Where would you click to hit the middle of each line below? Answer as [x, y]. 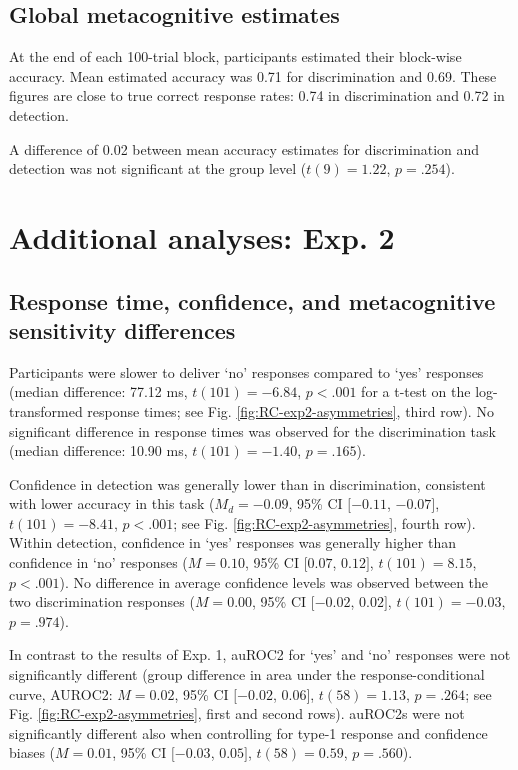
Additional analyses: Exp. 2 [202, 236]
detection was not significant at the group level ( [158, 168]
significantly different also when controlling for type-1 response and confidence [248, 732]
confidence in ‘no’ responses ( [98, 562]
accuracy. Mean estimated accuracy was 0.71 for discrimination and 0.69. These [253, 75]
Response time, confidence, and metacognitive [252, 300]
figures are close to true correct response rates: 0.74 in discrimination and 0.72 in [257, 95]
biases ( [32, 752]
